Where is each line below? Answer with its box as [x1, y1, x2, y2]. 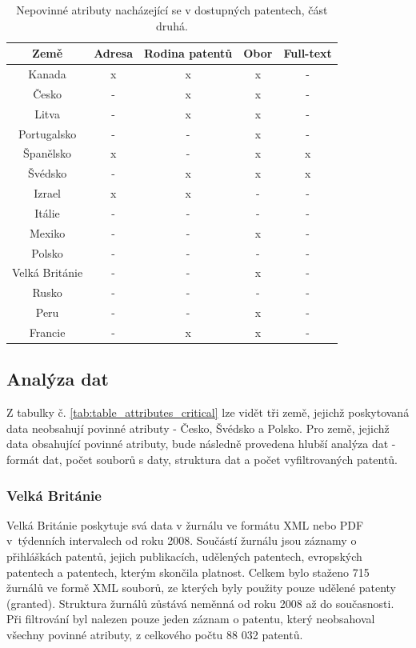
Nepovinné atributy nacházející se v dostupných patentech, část [16, 2, 328, 18]
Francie [29, 324, 66, 340]
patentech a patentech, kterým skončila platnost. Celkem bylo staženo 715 [6, 563, 370, 580]
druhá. [156, 17, 188, 34]
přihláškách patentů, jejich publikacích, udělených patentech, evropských [6, 548, 362, 565]
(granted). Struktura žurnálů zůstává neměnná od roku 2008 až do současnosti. [6, 594, 394, 611]
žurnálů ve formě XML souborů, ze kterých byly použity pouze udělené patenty [6, 579, 396, 596]
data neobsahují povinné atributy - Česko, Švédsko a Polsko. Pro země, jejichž [6, 419, 390, 436]
